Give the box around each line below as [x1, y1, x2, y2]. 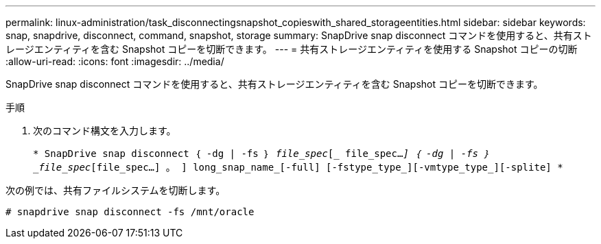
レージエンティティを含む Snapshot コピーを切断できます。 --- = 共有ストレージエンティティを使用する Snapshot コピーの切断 [5, 43, 578, 55]
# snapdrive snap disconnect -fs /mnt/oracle [5, 206, 255, 217]
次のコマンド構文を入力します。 [33, 125, 176, 136]
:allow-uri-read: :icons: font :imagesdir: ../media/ [5, 56, 224, 67]
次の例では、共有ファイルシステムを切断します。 [5, 184, 226, 196]
